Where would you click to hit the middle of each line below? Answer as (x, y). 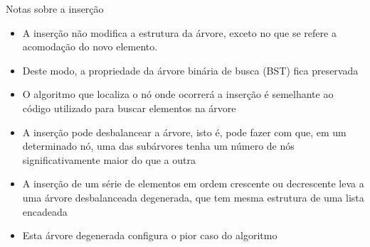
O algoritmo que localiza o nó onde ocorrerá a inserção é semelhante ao (178, 94)
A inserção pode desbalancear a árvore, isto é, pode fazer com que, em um (184, 132)
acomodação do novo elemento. (90, 46)
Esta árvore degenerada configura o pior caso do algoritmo (150, 235)
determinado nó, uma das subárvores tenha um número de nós (158, 146)
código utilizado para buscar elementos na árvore (129, 108)
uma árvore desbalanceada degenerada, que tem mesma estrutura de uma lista (193, 197)
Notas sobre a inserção (55, 9)
